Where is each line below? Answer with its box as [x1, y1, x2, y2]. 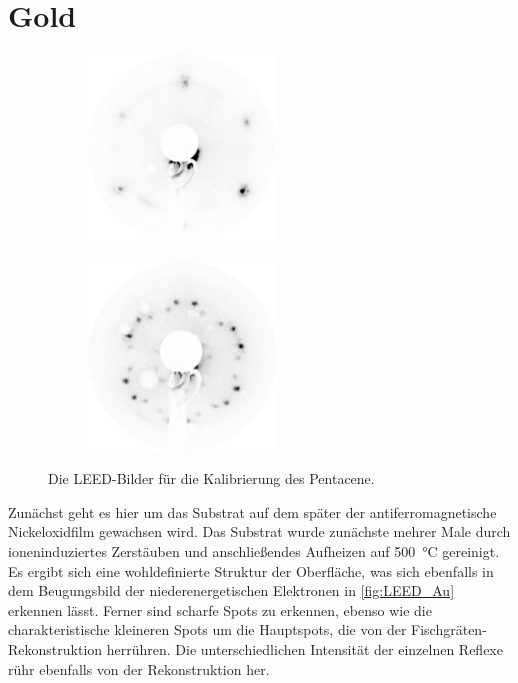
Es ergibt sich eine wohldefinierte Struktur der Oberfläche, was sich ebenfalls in [8, 560, 494, 581]
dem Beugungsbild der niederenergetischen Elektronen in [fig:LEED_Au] [8, 580, 455, 601]
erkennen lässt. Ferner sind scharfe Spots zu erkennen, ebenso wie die [8, 599, 432, 620]
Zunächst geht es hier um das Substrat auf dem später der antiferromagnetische [8, 501, 497, 522]
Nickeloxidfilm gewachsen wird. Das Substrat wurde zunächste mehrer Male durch [8, 521, 511, 542]
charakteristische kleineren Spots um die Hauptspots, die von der [8, 619, 407, 640]
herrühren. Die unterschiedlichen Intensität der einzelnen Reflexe [106, 639, 503, 659]
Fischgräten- [411, 619, 487, 640]
